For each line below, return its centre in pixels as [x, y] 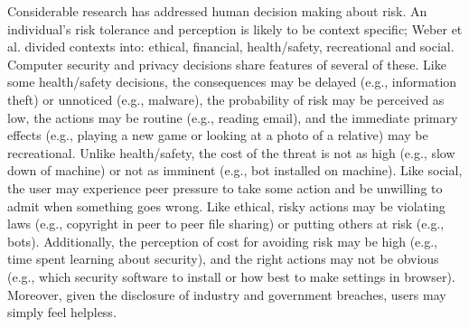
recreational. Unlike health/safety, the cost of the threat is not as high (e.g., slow [231, 152]
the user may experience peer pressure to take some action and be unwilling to [225, 187]
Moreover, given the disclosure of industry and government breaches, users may [227, 294]
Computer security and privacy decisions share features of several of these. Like [227, 64]
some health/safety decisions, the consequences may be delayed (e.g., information [232, 82]
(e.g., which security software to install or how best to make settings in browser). [231, 276]
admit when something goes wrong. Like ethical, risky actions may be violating [226, 206]
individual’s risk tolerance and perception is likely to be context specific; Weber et [235, 28]
